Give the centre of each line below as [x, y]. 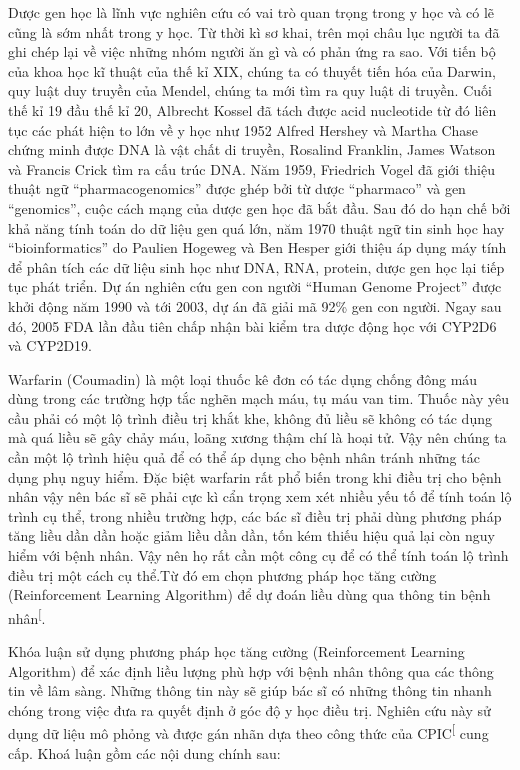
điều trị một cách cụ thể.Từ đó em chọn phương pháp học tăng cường [222, 574]
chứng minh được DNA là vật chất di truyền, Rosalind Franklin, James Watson [252, 149]
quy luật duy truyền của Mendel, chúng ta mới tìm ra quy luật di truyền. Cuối [250, 90]
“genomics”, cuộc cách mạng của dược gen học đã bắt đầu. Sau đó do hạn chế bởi [259, 207]
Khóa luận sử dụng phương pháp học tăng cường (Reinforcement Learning [236, 651]
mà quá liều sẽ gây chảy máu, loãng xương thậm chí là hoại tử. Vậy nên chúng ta [257, 437]
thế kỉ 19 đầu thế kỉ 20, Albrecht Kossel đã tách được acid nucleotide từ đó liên [252, 109]
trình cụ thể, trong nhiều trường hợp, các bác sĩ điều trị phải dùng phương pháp [255, 515]
